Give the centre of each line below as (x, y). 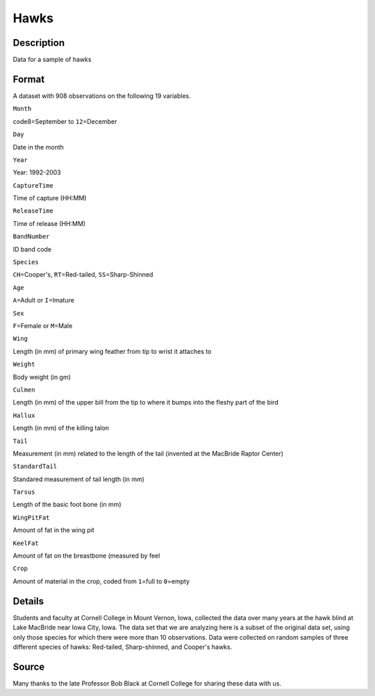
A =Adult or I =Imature (43, 300)
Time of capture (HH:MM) (50, 198)
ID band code (32, 249)
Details (28, 601)
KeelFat (26, 543)
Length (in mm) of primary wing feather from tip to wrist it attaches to (112, 351)
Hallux (24, 415)
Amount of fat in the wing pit (53, 530)
